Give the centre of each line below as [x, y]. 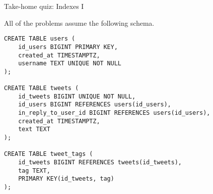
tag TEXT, [34, 170]
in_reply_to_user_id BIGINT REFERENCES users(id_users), [114, 113]
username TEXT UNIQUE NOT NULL [70, 64]
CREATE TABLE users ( [40, 39]
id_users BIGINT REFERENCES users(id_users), [95, 105]
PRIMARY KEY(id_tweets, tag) [66, 179]
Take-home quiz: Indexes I [44, 6]
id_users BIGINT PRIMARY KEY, [68, 47]
